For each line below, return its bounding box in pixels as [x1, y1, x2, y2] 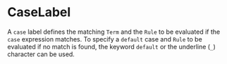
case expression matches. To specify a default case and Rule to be [7, 34, 202, 43]
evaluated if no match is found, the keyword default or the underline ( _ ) [7, 42, 216, 51]
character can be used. [7, 50, 75, 58]
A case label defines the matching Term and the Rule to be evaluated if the [7, 27, 221, 36]
